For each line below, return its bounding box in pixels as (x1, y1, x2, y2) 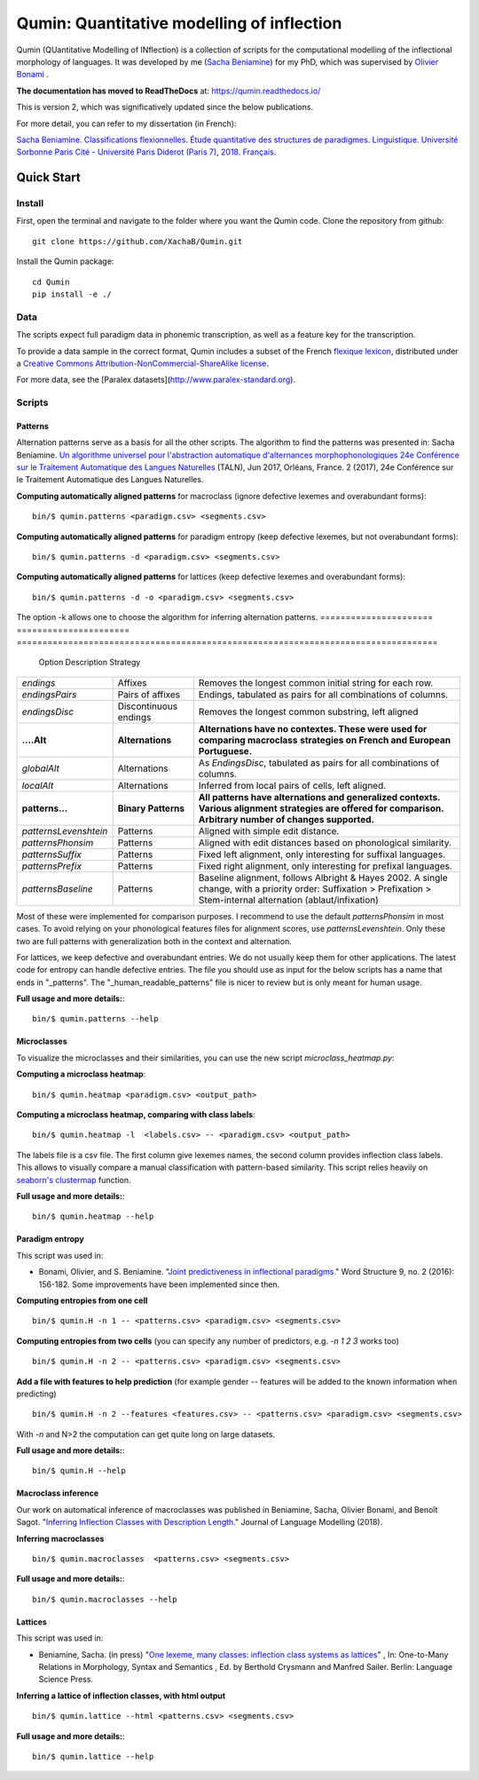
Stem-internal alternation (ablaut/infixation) (198, 894, 379, 906)
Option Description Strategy (38, 657, 141, 668)
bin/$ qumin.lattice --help (32, 1751, 154, 1761)
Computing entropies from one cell (16, 1295, 148, 1306)
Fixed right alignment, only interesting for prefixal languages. (198, 860, 452, 872)
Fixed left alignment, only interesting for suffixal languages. (198, 848, 446, 861)
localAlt (21, 779, 54, 791)
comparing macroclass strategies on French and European (198, 734, 452, 746)
